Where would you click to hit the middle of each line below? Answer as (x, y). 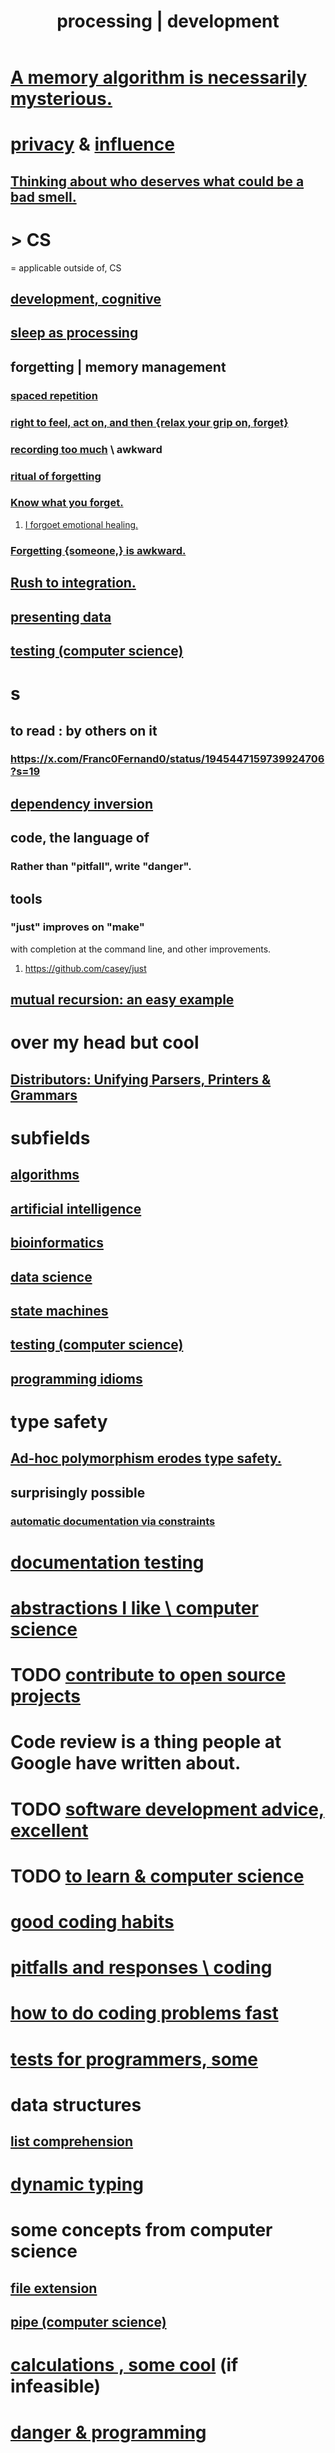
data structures (76, 2104)
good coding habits (92, 1921)
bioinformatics (57, 1243)
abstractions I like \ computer (134, 1608)
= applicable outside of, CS (66, 267)
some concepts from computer (141, 2230)
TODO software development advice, (167, 1809)
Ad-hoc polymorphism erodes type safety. (146, 1458)
